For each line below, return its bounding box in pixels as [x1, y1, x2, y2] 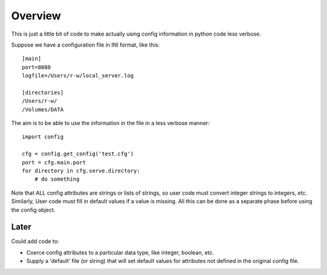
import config [22, 134, 64, 140]
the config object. [11, 206, 56, 213]
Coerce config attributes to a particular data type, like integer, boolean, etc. [26, 248, 214, 256]
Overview [11, 9, 61, 22]
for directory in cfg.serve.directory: [22, 167, 140, 175]
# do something [34, 176, 80, 183]
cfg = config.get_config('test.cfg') [22, 150, 134, 157]
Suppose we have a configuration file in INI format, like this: [11, 41, 160, 48]
